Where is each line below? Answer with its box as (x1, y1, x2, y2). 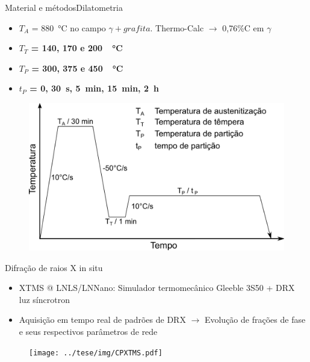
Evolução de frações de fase (204, 313, 306, 326)
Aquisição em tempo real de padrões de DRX (19, 313, 186, 326)
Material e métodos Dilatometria (5, 1, 123, 13)
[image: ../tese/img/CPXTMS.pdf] (29, 348, 163, 357)
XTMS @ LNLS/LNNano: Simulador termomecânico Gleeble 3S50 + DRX (19, 281, 295, 294)
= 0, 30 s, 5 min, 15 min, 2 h (29, 82, 159, 95)
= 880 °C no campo (31, 21, 106, 34)
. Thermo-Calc (150, 21, 204, 34)
